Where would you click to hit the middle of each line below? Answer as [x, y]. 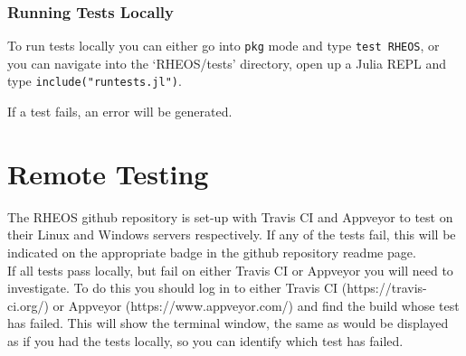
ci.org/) [28, 305]
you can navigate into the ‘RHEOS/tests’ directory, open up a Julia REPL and [227, 63]
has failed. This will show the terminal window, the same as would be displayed [228, 323]
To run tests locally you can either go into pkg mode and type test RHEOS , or [223, 46]
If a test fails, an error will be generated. [120, 112]
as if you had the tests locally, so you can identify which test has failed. [205, 341]
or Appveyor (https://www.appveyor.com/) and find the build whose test [256, 305]
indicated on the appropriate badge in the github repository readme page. [212, 253]
